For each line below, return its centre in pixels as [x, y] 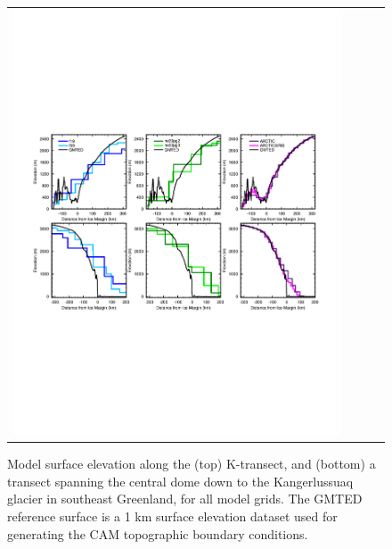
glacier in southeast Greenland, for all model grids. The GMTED [185, 499]
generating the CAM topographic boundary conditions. [158, 533]
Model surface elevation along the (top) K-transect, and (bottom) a [192, 464]
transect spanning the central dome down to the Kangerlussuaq [180, 481]
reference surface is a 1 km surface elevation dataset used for [172, 516]
